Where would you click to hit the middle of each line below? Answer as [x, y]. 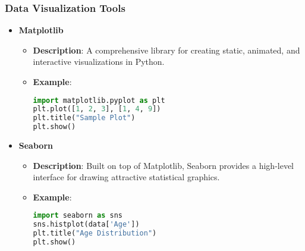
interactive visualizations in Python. [99, 62]
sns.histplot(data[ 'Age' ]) [86, 225]
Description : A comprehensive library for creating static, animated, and [166, 50]
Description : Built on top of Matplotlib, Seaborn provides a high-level [163, 165]
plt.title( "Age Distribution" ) [95, 233]
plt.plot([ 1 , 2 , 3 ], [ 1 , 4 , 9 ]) [97, 109]
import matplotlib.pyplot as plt [99, 100]
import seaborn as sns [78, 216]
